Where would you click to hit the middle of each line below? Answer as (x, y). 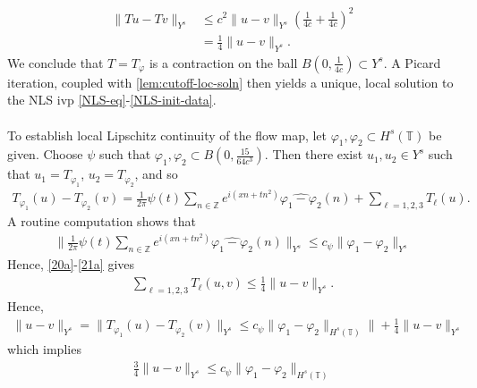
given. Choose (45, 154)
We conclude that (55, 62)
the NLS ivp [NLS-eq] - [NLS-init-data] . (112, 100)
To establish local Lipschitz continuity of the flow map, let (167, 135)
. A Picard (412, 62)
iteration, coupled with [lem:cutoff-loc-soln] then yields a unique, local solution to (230, 82)
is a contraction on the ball (223, 62)
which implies (44, 349)
